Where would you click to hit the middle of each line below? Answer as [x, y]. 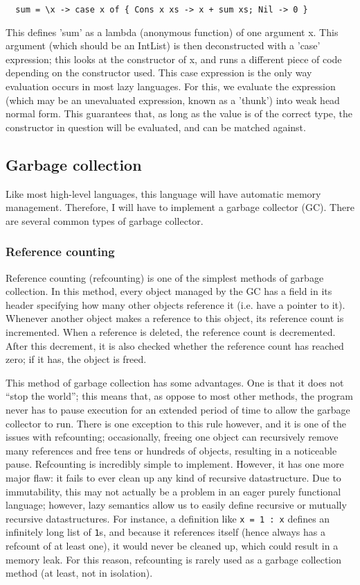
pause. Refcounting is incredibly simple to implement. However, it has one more [175, 464]
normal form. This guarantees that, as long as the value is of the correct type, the [179, 113]
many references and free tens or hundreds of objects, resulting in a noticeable [171, 450]
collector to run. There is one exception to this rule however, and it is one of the [176, 423]
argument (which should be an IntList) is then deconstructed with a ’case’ [163, 45]
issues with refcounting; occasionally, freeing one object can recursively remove [172, 437]
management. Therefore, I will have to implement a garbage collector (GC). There [180, 207]
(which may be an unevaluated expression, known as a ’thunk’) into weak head [173, 100]
